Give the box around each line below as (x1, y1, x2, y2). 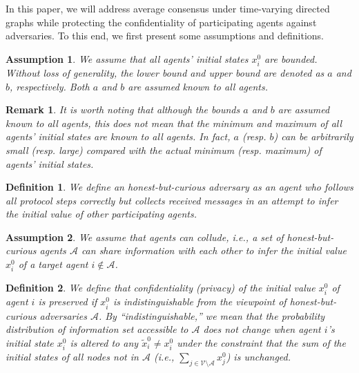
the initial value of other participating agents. (6, 207, 197, 221)
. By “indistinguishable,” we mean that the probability (98, 308, 325, 323)
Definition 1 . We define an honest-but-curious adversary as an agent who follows (6, 180, 353, 194)
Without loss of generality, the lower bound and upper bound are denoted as (6, 65, 324, 79)
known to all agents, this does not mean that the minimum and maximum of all (6, 115, 342, 130)
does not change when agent (203, 322, 321, 336)
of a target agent (18, 257, 88, 271)
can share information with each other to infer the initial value (81, 243, 347, 258)
